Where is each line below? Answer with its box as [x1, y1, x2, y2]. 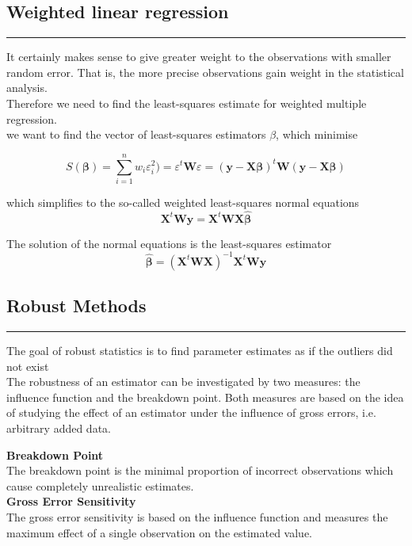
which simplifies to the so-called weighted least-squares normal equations [6, 193, 360, 210]
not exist [6, 357, 49, 374]
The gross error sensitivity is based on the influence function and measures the [6, 508, 388, 525]
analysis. [6, 79, 48, 96]
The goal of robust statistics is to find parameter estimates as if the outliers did [6, 342, 393, 358]
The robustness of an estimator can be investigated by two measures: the [6, 373, 360, 390]
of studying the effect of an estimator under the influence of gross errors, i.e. [6, 404, 376, 421]
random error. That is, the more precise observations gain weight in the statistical [6, 63, 404, 80]
